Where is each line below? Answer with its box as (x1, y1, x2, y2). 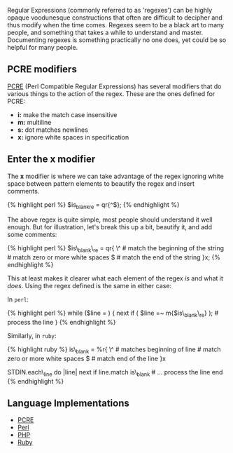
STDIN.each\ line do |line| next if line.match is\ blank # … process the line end (7, 367, 223, 378)
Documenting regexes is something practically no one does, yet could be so (7, 36, 227, 44)
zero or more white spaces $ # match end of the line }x (7, 354, 167, 363)
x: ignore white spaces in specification (17, 133, 129, 141)
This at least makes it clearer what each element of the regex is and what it (7, 274, 224, 283)
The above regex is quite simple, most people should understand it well (7, 215, 213, 224)
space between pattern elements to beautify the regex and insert (7, 179, 195, 188)
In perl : (7, 295, 29, 304)
